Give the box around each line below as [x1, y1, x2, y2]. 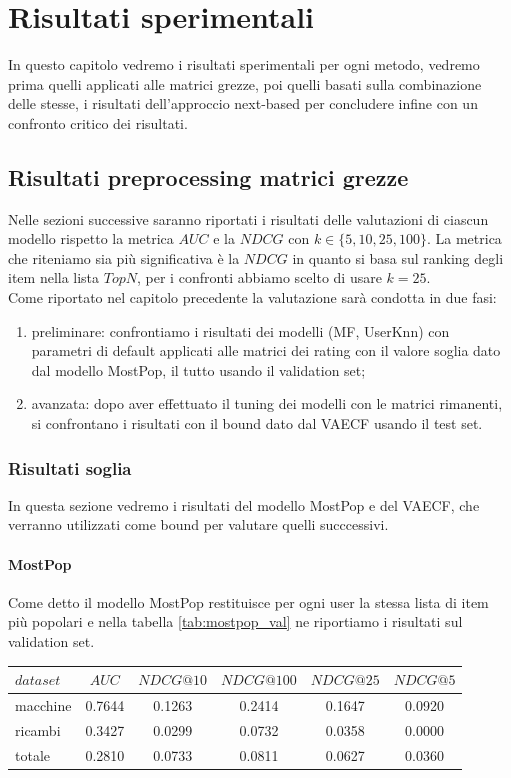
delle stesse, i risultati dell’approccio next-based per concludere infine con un [8, 93, 478, 114]
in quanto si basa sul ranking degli [292, 247, 504, 268]
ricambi [15, 719, 61, 740]
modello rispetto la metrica [8, 228, 174, 249]
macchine [15, 694, 72, 715]
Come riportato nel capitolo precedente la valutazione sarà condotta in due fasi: [8, 287, 497, 308]
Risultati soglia [8, 455, 132, 480]
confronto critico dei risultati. [8, 112, 188, 133]
